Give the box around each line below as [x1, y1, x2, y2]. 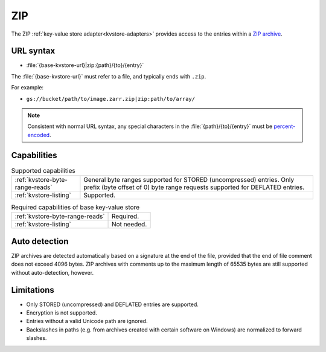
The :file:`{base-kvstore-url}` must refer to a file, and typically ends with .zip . [11, 72, 206, 80]
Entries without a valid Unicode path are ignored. [26, 318, 148, 325]
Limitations [11, 284, 54, 295]
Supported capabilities [11, 166, 75, 174]
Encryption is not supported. [26, 309, 97, 316]
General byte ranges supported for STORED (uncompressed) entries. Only [83, 176, 295, 184]
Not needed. [112, 220, 147, 229]
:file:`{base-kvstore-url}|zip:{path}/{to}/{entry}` [26, 62, 144, 69]
